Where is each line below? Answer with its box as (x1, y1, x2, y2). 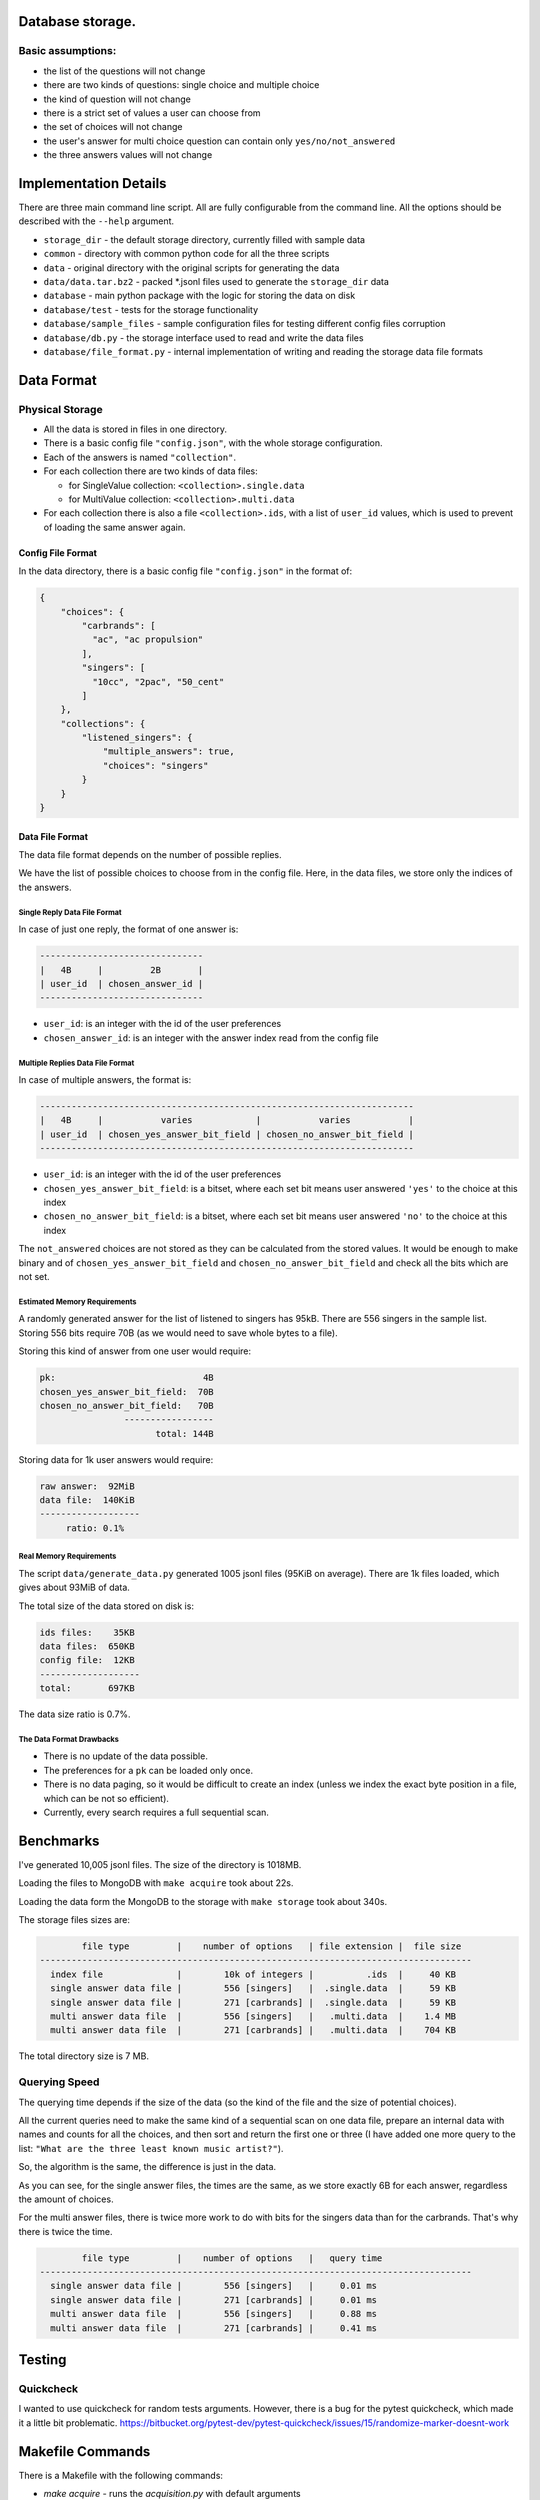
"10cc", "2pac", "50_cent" (91, 676, 225, 687)
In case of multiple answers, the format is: (18, 1074, 192, 1086)
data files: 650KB (39, 1640, 135, 1652)
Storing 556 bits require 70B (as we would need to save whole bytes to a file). (18, 1326, 339, 1339)
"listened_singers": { (81, 732, 194, 744)
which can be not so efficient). (43, 1792, 170, 1804)
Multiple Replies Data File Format (18, 1058, 135, 1068)
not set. (18, 1270, 50, 1282)
